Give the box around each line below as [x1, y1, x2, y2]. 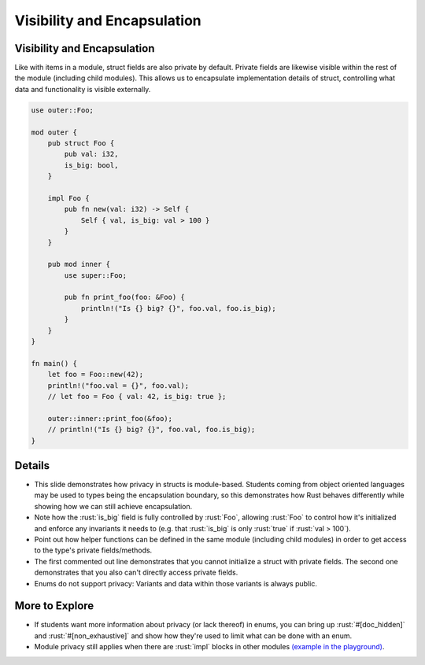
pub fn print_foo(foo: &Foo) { [64, 293, 185, 302]
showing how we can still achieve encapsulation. [34, 501, 193, 511]
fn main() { [31, 359, 78, 368]
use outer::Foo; [31, 105, 94, 114]
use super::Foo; [64, 271, 128, 279]
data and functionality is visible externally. [14, 84, 151, 94]
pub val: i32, [64, 150, 119, 159]
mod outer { [31, 127, 78, 137]
